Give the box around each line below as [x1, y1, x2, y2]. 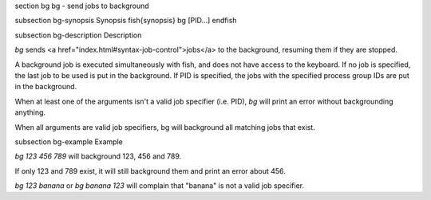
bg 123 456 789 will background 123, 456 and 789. [14, 151, 182, 161]
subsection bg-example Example [14, 136, 123, 147]
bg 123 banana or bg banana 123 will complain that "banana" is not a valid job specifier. [14, 181, 305, 190]
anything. [14, 108, 46, 117]
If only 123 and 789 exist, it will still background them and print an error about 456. [14, 166, 287, 175]
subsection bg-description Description [14, 30, 142, 40]
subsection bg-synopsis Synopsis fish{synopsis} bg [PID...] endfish [14, 16, 237, 25]
